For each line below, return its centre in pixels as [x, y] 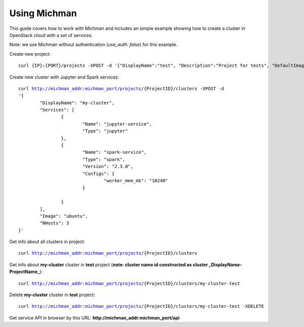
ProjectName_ [25, 272]
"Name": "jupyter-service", [117, 124]
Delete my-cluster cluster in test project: [52, 295]
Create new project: [30, 54]
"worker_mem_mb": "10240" [136, 180]
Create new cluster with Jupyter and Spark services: [64, 77]
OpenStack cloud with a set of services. [51, 35]
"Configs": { [99, 174]
